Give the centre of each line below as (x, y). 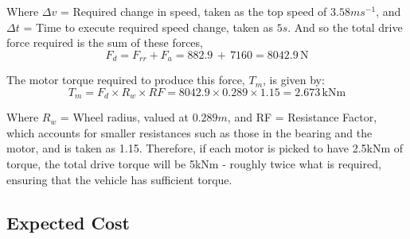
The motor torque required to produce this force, (126, 80)
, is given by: (294, 80)
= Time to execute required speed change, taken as (148, 27)
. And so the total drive (345, 27)
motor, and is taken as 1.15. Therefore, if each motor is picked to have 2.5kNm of (205, 148)
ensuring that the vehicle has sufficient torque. (119, 179)
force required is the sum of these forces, (105, 42)
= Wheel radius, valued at (124, 117)
